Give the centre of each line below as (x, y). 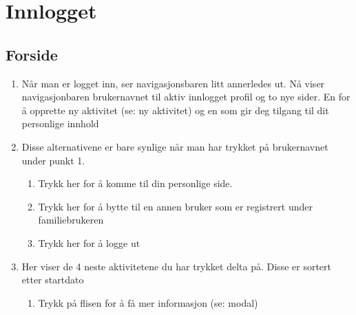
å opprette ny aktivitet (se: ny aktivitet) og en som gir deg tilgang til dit (175, 110)
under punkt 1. (53, 160)
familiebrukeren (71, 220)
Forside (32, 54)
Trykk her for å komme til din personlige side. (135, 183)
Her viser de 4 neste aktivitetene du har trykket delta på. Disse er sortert (176, 266)
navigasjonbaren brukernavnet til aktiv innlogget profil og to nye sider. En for (186, 97)
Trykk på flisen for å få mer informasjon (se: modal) (148, 302)
